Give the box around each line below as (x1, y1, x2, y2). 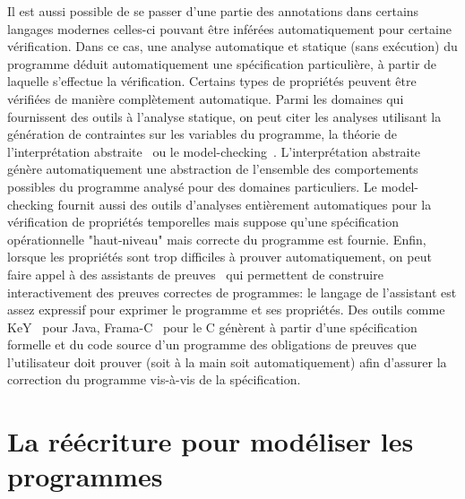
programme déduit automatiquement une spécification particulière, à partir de (7, 54, 437, 73)
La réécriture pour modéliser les (7, 423, 414, 460)
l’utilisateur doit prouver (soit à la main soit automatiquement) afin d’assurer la (7, 352, 447, 371)
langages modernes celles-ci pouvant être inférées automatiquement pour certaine (7, 19, 452, 38)
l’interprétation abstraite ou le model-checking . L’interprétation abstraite (7, 142, 421, 160)
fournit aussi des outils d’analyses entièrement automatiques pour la (57, 194, 432, 213)
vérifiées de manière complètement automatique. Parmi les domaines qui (7, 89, 404, 108)
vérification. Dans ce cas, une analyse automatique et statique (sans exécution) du (7, 37, 458, 56)
